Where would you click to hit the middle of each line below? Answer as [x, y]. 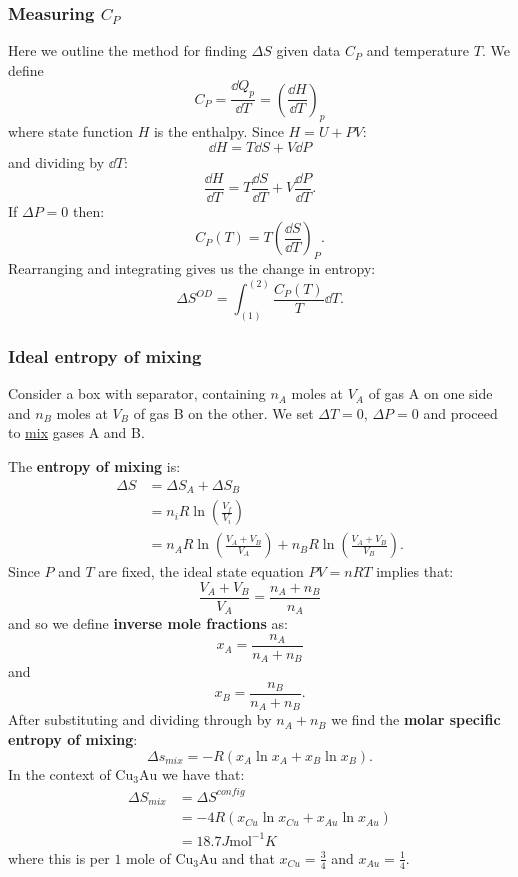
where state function [70, 131]
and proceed [460, 412]
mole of [148, 857]
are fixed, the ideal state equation [201, 571]
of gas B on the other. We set [223, 412]
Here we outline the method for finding [127, 50]
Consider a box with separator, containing [137, 393]
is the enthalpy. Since [218, 131]
